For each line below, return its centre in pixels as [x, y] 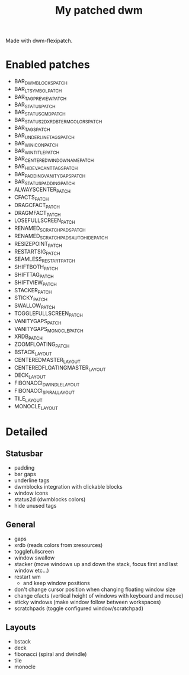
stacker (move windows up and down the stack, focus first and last [96, 564]
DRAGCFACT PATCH [37, 206]
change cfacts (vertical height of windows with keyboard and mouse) [99, 596]
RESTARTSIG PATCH [37, 252]
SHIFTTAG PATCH [34, 276]
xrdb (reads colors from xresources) [58, 545]
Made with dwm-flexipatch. [39, 41]
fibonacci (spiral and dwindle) [50, 654]
